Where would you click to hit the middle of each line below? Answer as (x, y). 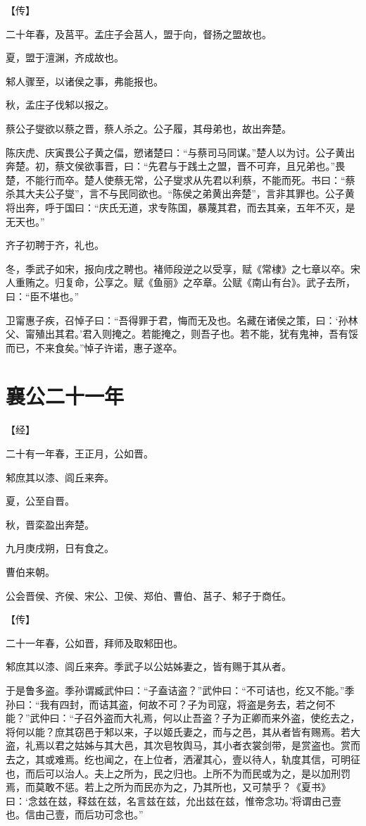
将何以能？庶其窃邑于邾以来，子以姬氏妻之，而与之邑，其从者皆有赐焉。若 (178, 731)
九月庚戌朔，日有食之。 (60, 548)
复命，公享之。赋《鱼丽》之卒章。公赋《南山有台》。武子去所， (210, 282)
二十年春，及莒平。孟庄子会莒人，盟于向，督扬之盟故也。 (139, 33)
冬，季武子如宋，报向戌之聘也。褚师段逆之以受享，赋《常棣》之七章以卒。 (178, 268)
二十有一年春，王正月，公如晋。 (80, 453)
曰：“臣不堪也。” (43, 296)
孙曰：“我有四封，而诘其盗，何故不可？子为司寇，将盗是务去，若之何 (166, 704)
